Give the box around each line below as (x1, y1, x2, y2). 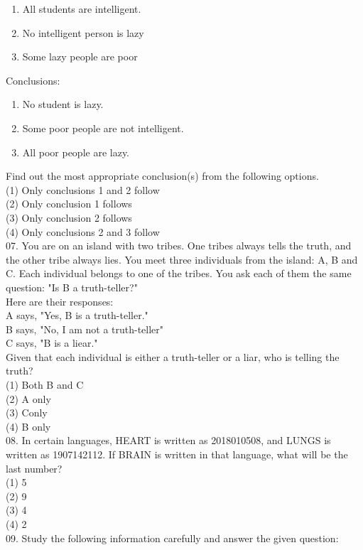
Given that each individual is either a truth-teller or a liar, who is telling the (6, 349, 340, 364)
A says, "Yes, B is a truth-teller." (6, 308, 148, 323)
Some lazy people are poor (22, 49, 138, 64)
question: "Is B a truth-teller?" (6, 279, 138, 294)
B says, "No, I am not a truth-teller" (6, 321, 164, 336)
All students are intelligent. (22, 1, 141, 16)
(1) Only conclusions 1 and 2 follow (6, 182, 160, 197)
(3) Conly (6, 405, 48, 420)
